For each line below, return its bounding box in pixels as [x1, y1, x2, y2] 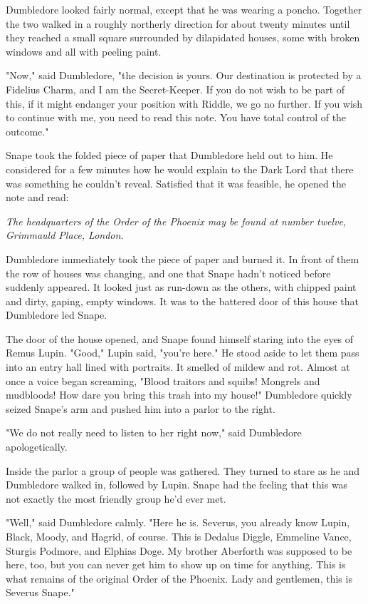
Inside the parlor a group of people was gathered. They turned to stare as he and [6, 463, 360, 478]
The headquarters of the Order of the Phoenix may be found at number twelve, [6, 213, 347, 228]
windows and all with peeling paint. [6, 43, 162, 58]
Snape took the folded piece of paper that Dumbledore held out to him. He [6, 148, 333, 163]
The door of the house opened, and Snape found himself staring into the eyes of [6, 331, 354, 346]
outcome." [6, 123, 49, 138]
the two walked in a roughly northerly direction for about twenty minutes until [6, 16, 350, 31]
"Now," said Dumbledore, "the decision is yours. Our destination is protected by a [6, 68, 362, 83]
